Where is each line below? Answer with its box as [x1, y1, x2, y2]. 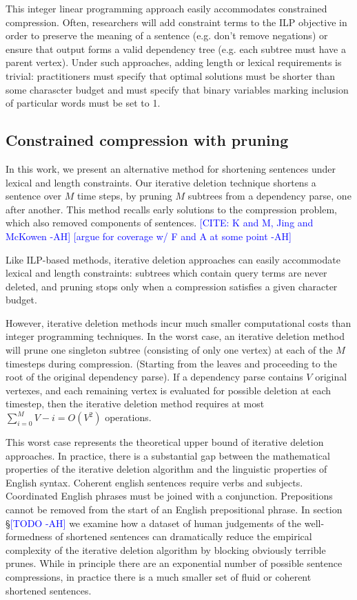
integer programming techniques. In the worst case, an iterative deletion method [6, 329, 345, 343]
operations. [105, 410, 152, 425]
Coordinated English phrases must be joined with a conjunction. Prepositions [6, 489, 333, 503]
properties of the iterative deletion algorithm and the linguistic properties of [6, 462, 327, 476]
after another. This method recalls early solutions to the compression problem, [6, 202, 337, 216]
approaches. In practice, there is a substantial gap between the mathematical [6, 448, 330, 462]
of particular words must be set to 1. [6, 96, 161, 110]
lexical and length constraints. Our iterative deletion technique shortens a [6, 175, 316, 189]
